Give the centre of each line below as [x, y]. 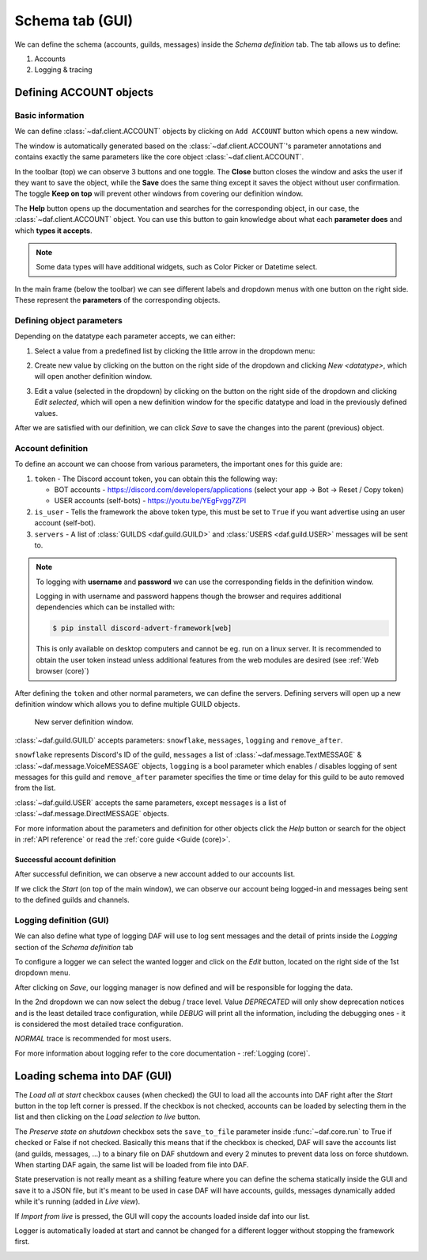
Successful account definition [65, 859]
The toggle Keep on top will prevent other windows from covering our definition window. [159, 193]
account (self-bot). [65, 523]
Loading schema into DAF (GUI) [93, 1076]
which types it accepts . [53, 231]
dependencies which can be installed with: [106, 607]
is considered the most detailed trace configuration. [99, 1024]
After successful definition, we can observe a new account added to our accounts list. [155, 874]
